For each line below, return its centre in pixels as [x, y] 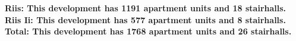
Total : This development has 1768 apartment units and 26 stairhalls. [148, 31]
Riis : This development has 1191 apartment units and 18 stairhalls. [146, 8]
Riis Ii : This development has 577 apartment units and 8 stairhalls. [145, 19]
